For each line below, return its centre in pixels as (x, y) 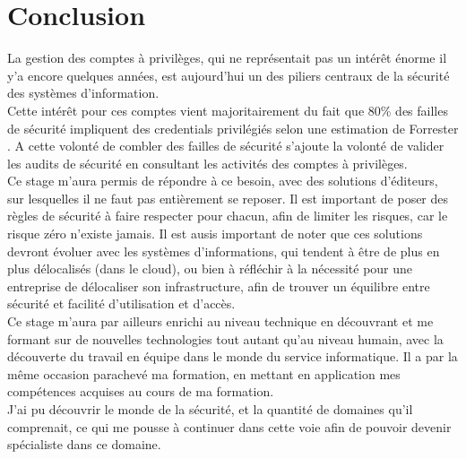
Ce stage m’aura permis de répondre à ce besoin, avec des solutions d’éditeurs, (223, 181)
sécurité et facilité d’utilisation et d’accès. (121, 303)
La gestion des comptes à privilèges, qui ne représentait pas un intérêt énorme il (227, 58)
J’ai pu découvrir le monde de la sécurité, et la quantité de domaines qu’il (210, 409)
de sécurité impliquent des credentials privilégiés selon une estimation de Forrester (233, 128)
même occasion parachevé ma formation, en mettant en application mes (204, 373)
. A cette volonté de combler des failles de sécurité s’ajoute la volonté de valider (226, 146)
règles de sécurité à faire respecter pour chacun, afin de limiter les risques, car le (228, 216)
